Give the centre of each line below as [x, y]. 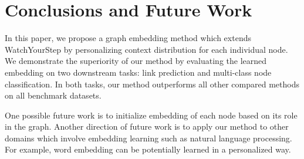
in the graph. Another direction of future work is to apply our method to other [147, 126]
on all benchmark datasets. [53, 95]
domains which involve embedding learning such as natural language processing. [148, 138]
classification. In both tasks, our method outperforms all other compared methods [152, 84]
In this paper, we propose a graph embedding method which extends [128, 38]
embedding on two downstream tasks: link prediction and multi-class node [138, 72]
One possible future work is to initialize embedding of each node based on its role [151, 115]
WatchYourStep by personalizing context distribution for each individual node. [146, 49]
